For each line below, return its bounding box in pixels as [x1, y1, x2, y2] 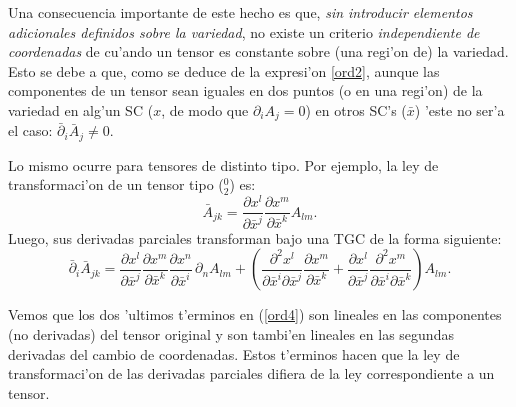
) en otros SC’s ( [305, 99, 407, 120]
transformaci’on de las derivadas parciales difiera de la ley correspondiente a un [8, 363, 495, 384]
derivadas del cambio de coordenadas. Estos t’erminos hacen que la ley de [8, 343, 460, 364]
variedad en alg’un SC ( [8, 99, 154, 120]
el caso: [8, 120, 53, 141]
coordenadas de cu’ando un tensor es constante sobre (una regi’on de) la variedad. [8, 41, 509, 62]
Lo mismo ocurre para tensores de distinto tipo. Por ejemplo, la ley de [8, 154, 439, 175]
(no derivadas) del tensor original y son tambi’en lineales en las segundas [8, 323, 454, 344]
